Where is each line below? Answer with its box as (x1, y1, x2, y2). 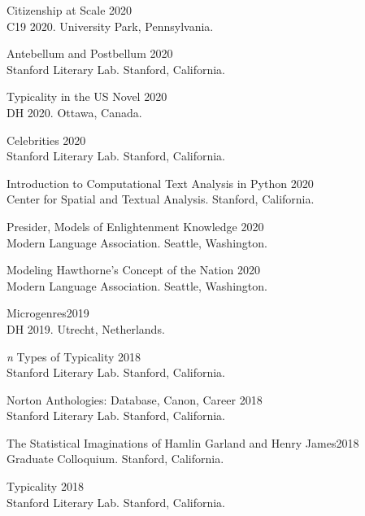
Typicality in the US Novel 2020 (7, 88, 167, 105)
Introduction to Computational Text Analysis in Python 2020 (7, 174, 314, 191)
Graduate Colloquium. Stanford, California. (7, 450, 224, 467)
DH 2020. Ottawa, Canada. (7, 103, 142, 120)
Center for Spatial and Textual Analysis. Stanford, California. (7, 190, 315, 208)
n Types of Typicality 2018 (7, 348, 141, 365)
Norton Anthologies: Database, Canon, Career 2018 (7, 391, 263, 408)
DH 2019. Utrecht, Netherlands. (7, 320, 165, 337)
